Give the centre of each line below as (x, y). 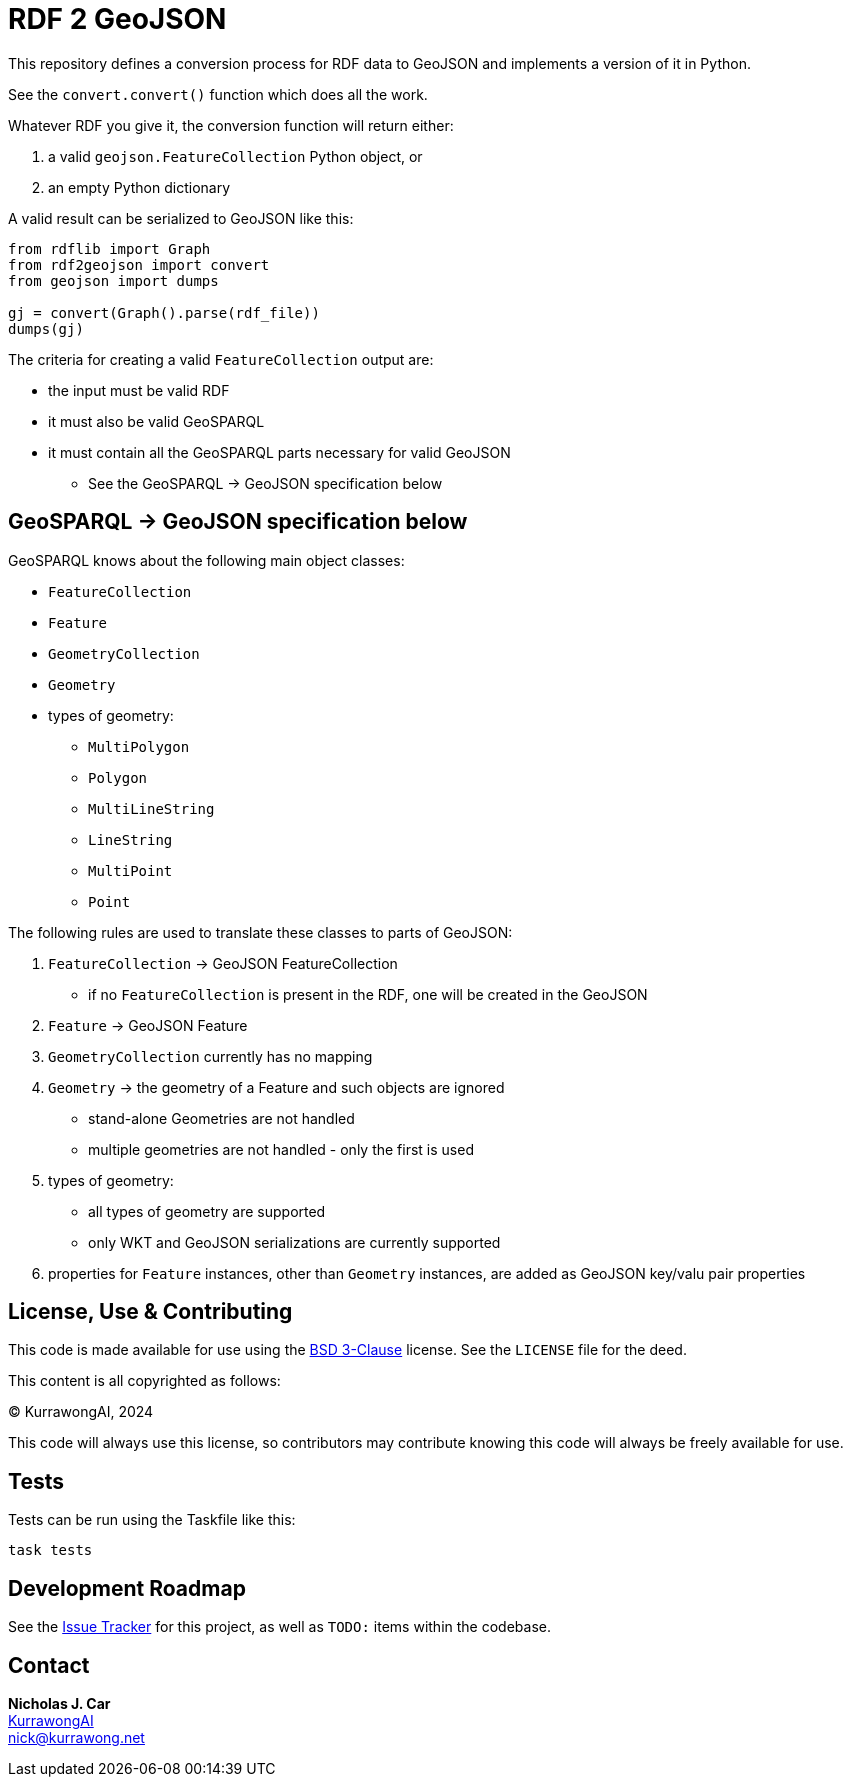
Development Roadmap (127, 1588)
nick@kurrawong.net (76, 1737)
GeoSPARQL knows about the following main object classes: (206, 560)
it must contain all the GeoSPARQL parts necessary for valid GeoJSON (279, 452)
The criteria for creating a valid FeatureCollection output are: (221, 359)
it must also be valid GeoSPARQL (156, 421)
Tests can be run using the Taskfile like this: (152, 1520)
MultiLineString (151, 808)
